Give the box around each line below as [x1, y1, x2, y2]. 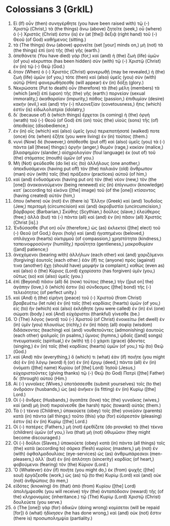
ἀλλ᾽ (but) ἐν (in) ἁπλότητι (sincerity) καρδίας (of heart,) [35, 456, 154, 462]
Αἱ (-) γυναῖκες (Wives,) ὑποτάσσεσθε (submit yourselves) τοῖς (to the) [13, 381, 161, 387]
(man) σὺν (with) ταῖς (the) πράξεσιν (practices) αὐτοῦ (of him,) [13, 171, 147, 177]
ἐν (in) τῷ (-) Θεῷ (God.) [13, 63, 65, 69]
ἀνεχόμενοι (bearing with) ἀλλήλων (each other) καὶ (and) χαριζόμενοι [13, 252, 164, 258]
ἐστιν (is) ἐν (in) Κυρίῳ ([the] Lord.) [13, 418, 88, 424]
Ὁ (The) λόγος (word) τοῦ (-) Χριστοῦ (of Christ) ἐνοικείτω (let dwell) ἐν [13, 316, 165, 322]
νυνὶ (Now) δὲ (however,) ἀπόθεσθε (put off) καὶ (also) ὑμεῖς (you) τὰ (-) [13, 138, 165, 145]
